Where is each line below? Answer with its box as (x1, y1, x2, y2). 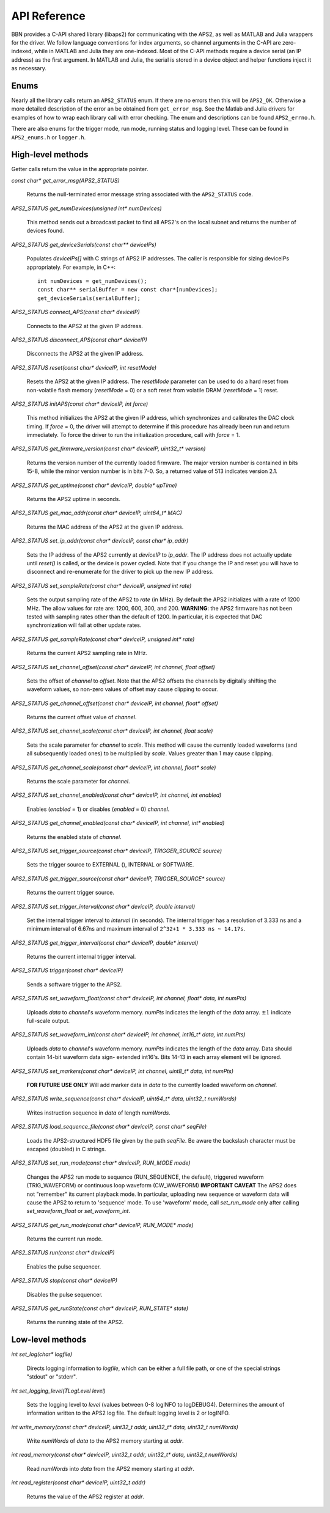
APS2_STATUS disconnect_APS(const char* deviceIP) (11, 336, 148, 343)
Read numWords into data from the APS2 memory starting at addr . (26, 1465, 195, 1472)
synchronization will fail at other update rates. (26, 621, 142, 629)
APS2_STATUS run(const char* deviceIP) (11, 1249, 116, 1256)
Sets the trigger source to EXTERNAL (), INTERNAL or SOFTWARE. (26, 861, 194, 868)
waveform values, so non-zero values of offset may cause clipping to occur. (26, 686, 218, 693)
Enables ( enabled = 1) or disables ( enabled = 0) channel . (26, 805, 170, 813)
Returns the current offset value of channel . (26, 714, 137, 721)
